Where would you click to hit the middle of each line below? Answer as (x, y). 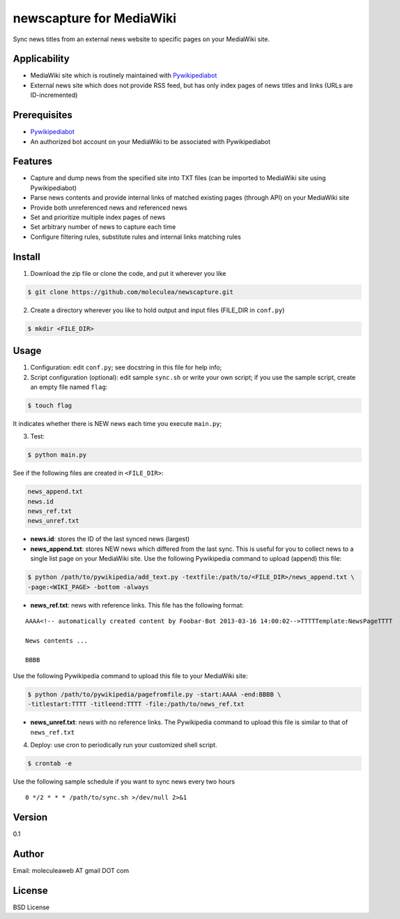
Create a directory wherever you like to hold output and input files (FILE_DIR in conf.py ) (157, 310)
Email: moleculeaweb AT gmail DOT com (71, 871)
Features (32, 162)
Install (27, 257)
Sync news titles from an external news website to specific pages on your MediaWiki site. (141, 39)
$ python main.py (57, 455)
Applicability (41, 59)
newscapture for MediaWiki (95, 18)
